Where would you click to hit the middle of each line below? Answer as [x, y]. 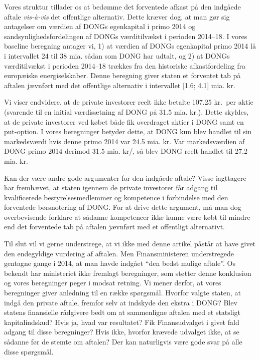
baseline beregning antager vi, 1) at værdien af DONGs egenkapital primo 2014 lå [130, 46]
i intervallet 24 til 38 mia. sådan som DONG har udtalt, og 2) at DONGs [117, 55]
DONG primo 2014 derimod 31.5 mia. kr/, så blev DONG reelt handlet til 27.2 [126, 151]
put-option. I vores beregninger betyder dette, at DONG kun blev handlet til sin [128, 131]
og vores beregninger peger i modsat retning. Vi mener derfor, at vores [113, 283]
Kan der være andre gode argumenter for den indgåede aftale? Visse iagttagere [125, 177]
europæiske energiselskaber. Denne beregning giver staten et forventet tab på [122, 75]
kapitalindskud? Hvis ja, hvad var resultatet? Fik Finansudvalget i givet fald [122, 322]
